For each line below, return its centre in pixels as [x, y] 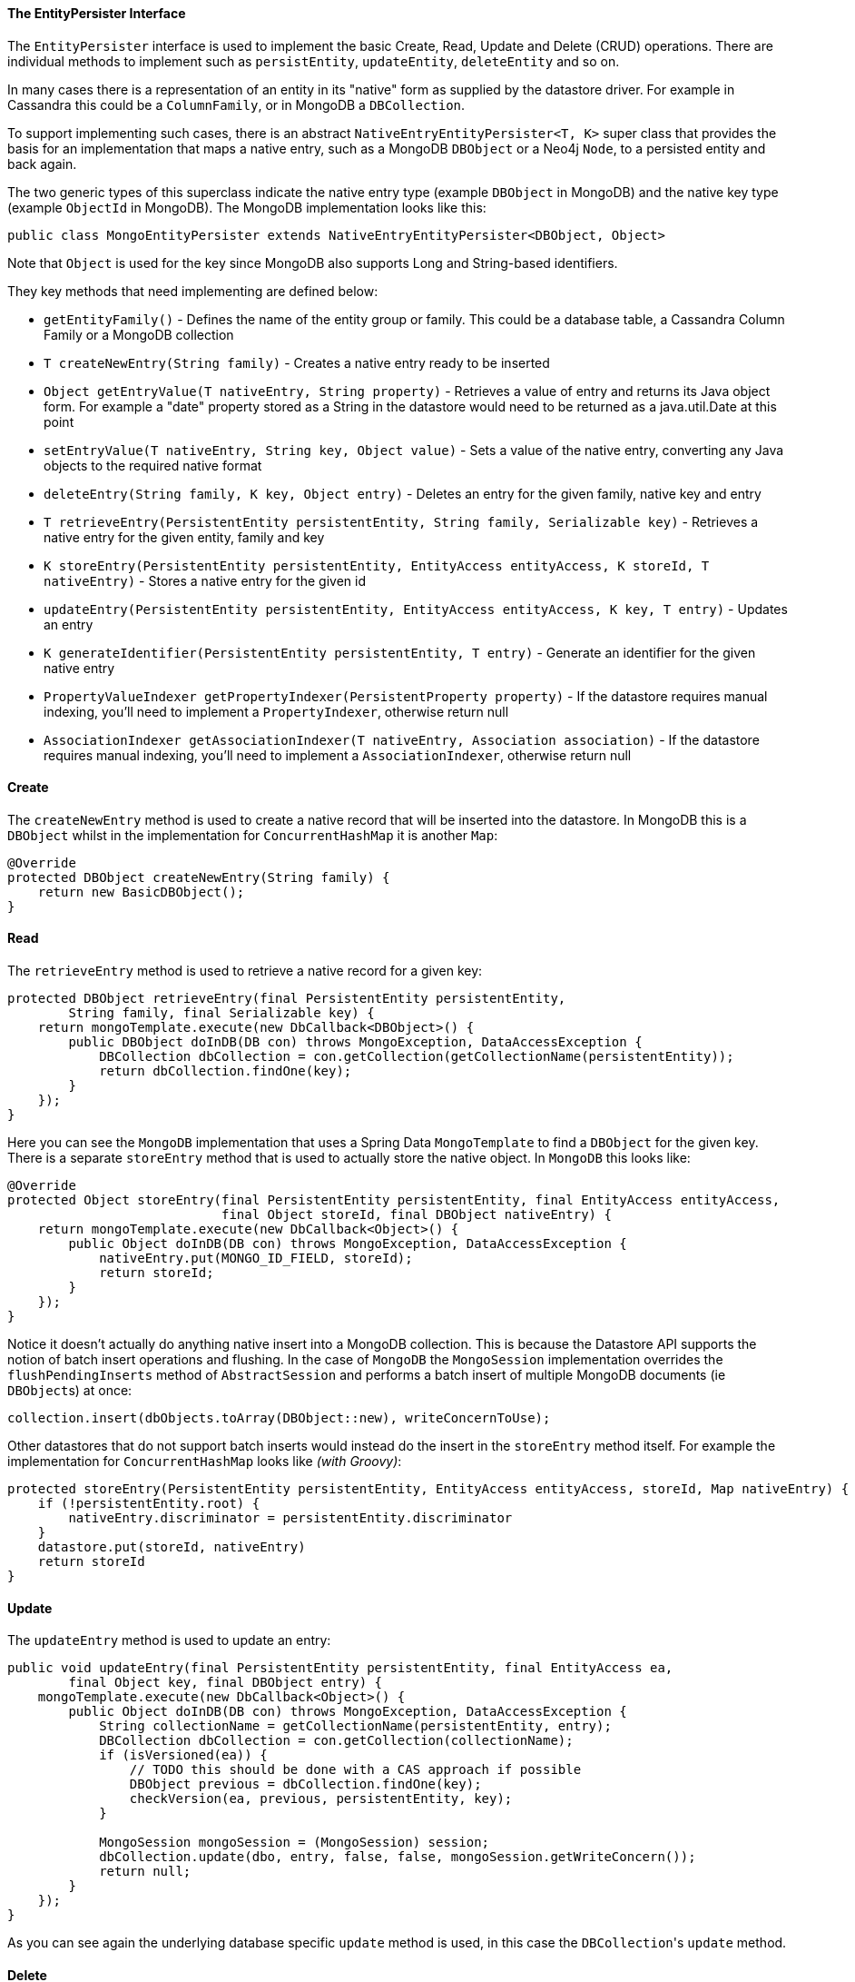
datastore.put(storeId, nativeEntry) [172, 1547]
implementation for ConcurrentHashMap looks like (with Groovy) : [205, 1462]
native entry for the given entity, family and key [184, 537]
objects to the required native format [153, 465]
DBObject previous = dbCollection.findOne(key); [305, 1784]
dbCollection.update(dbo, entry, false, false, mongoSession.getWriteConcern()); [398, 1857]
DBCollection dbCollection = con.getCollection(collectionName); [336, 1741]
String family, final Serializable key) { [221, 1013]
